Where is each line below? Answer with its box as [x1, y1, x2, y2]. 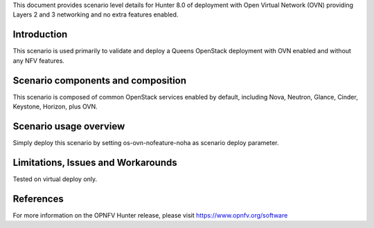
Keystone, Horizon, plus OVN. [12, 102, 98, 111]
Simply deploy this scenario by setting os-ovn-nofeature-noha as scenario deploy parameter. [12, 138, 280, 146]
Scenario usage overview [12, 120, 125, 132]
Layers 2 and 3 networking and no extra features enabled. [12, 10, 179, 19]
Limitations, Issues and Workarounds [12, 156, 177, 169]
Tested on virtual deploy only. [12, 175, 98, 183]
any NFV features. [12, 56, 65, 65]
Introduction [12, 28, 68, 41]
